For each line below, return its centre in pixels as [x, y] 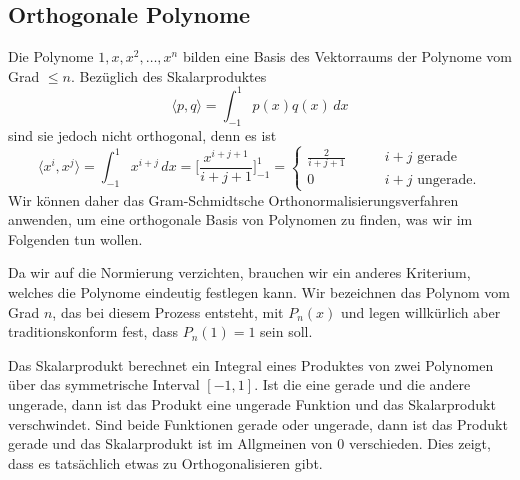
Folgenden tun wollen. [75, 238]
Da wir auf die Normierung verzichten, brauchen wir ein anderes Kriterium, [239, 272]
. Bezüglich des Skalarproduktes [169, 75]
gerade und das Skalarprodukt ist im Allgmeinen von [170, 443]
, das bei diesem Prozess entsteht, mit [168, 311]
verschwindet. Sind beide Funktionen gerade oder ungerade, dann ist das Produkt [258, 423]
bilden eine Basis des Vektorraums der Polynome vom [347, 56]
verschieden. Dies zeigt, [419, 443]
